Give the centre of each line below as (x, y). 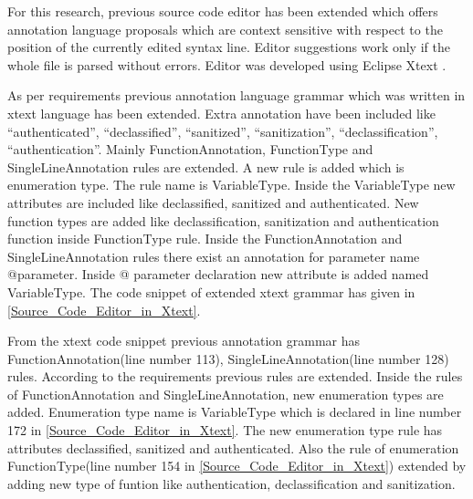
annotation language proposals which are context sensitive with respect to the (225, 29)
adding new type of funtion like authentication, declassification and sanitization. (231, 483)
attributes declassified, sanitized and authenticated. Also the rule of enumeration (233, 447)
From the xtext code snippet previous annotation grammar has (184, 341)
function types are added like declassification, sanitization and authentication (223, 220)
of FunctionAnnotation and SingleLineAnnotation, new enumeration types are (226, 394)
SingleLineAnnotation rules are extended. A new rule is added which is (206, 166)
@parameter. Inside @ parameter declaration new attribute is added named (218, 274)
